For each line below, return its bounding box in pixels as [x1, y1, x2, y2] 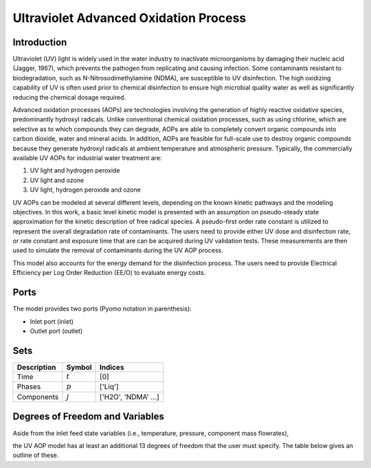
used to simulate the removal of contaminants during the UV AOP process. [12, 246, 223, 254]
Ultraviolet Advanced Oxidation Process [12, 10, 247, 25]
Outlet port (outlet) [30, 326, 83, 335]
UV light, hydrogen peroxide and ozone [30, 186, 141, 194]
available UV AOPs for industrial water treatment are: [12, 153, 162, 161]
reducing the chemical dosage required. [12, 93, 126, 101]
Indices [100, 362, 124, 372]
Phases [16, 382, 41, 392]
